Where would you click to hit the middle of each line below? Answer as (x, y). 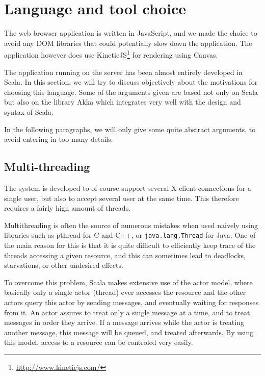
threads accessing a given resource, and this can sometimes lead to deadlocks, (125, 255)
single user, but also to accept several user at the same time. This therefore (122, 198)
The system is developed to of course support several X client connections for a (128, 187)
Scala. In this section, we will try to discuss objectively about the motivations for (131, 82)
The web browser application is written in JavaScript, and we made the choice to (131, 33)
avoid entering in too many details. (59, 139)
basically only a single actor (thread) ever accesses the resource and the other (125, 292)
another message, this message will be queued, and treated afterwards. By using (129, 332)
